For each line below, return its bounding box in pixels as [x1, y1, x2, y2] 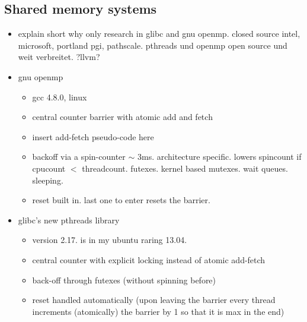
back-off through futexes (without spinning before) [32, 273, 216, 286]
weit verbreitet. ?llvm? [18, 50, 100, 63]
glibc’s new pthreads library [18, 213, 120, 226]
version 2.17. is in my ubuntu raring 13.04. [32, 233, 187, 246]
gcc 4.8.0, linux [32, 90, 87, 103]
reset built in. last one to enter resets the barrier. [32, 194, 210, 206]
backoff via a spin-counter [32, 150, 126, 163]
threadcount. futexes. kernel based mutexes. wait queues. [82, 162, 288, 174]
